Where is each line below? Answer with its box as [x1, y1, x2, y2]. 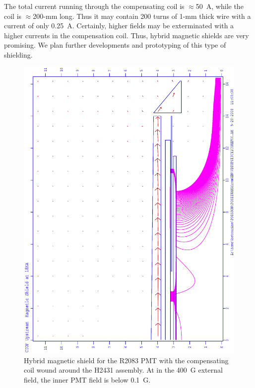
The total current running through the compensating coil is [4, 1, 185, 11]
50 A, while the [195, 1, 244, 11]
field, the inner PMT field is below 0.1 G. [24, 374, 151, 385]
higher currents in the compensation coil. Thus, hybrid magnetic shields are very [4, 30, 249, 40]
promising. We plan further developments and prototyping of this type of [4, 40, 226, 50]
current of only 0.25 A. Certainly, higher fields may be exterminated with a [4, 20, 234, 31]
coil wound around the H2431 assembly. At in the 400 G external [24, 365, 223, 375]
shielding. [4, 49, 33, 60]
